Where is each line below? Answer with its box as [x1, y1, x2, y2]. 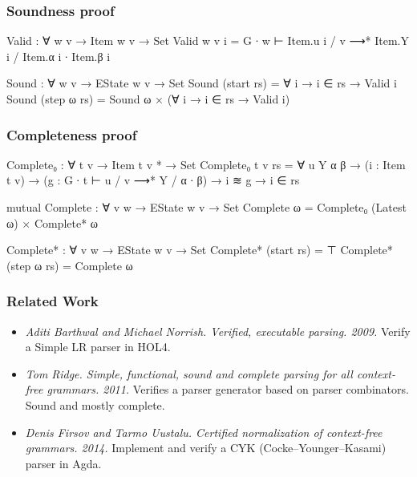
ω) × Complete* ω [6, 214, 99, 231]
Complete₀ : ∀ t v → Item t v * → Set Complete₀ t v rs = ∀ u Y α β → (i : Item [6, 156, 406, 172]
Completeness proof [6, 124, 137, 144]
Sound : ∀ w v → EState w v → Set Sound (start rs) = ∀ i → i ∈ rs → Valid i [6, 75, 397, 91]
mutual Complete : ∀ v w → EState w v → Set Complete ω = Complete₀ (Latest [6, 199, 407, 215]
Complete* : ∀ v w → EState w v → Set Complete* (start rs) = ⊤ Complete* [6, 241, 393, 258]
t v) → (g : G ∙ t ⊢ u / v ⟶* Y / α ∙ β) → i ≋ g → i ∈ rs [6, 172, 300, 188]
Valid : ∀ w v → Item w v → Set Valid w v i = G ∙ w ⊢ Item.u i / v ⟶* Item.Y [6, 32, 409, 49]
